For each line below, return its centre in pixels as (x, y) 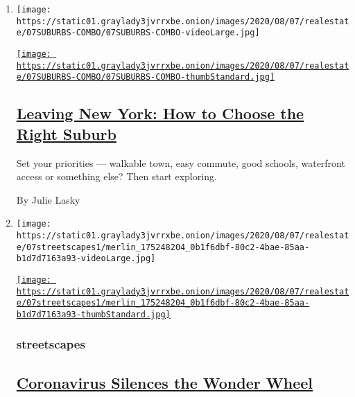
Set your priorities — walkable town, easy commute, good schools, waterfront (181, 162)
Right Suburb (66, 133)
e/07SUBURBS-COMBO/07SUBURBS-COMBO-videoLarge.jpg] (138, 33)
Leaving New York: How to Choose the (160, 113)
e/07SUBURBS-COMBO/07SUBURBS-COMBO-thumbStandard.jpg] (146, 77)
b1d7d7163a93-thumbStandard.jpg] (93, 314)
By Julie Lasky (48, 199)
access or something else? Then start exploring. (116, 176)
